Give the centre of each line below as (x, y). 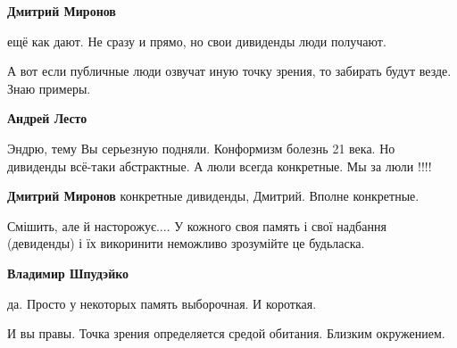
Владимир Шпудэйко (68, 273)
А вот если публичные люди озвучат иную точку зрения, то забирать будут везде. (229, 71)
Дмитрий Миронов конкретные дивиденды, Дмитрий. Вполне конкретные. (213, 196)
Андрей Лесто (47, 118)
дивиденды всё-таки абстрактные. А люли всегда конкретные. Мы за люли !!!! (220, 166)
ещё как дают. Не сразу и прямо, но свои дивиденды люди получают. (197, 41)
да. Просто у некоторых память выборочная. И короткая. (162, 303)
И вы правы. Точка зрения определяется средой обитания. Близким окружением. (226, 333)
